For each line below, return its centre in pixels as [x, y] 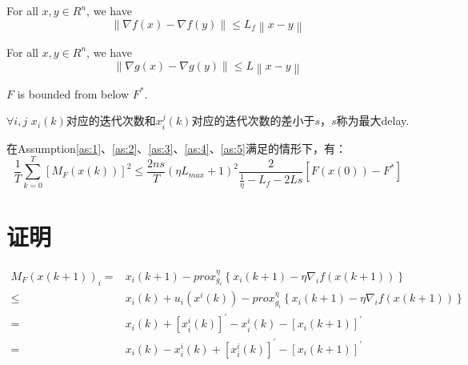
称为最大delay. [373, 120]
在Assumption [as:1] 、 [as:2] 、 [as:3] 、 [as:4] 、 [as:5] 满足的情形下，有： [176, 148]
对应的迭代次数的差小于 [253, 120]
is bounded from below [73, 93]
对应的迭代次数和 [111, 120]
